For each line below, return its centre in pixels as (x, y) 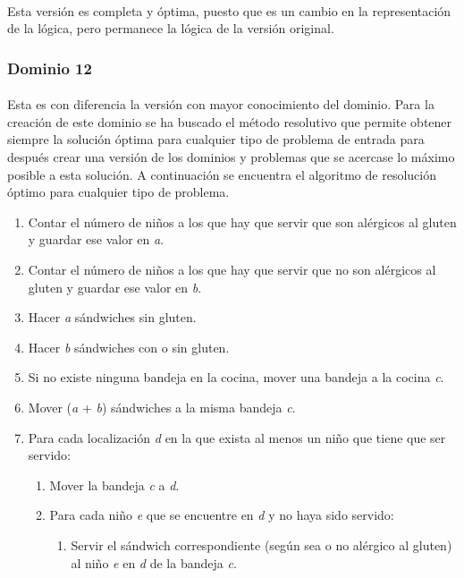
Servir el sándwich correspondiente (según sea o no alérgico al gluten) (262, 544)
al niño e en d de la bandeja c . (154, 562)
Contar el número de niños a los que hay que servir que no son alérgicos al (232, 269)
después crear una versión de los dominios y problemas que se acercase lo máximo (231, 157)
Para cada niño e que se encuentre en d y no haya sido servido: (222, 515)
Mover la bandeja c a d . (114, 484)
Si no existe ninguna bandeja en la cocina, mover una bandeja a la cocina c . (236, 377)
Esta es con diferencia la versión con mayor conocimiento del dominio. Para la (221, 104)
